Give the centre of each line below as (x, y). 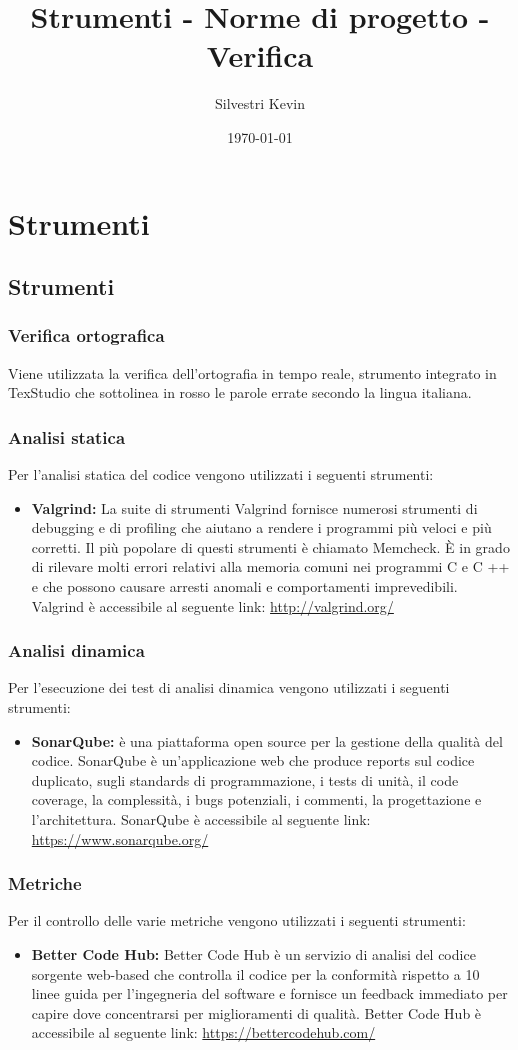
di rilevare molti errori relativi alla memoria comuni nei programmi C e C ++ (270, 566)
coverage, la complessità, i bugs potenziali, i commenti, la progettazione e (256, 799)
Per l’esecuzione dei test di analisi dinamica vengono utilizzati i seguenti (229, 687)
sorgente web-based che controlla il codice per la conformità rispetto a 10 (255, 973)
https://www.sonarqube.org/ (120, 838)
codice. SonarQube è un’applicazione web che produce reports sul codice (253, 760)
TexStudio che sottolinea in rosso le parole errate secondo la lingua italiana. (240, 392)
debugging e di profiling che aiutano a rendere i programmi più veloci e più (261, 527)
